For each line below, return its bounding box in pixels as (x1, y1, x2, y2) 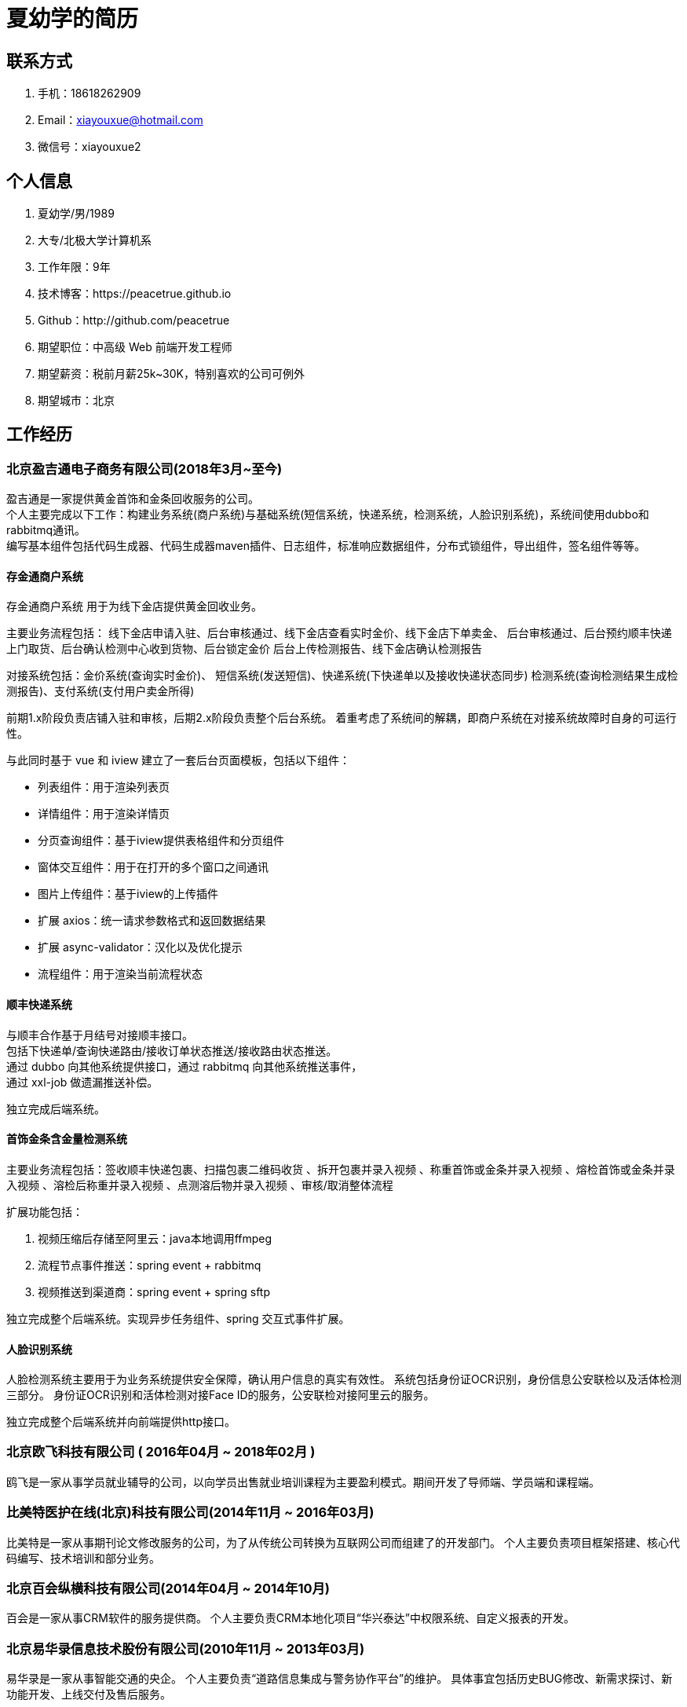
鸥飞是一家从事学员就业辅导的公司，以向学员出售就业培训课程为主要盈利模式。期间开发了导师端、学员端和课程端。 (6, 1474, 600, 1489)
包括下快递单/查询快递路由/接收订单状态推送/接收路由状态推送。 (6, 1043, 338, 1057)
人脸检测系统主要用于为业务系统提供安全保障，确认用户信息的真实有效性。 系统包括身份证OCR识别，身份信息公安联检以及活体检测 (6, 1372, 682, 1386)
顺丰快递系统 (6, 998, 72, 1012)
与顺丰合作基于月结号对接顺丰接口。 (6, 1027, 193, 1042)
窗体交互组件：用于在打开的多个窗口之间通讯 (38, 860, 269, 874)
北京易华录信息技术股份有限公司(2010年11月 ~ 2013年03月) (6, 1640, 365, 1657)
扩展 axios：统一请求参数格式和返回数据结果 (38, 914, 266, 928)
